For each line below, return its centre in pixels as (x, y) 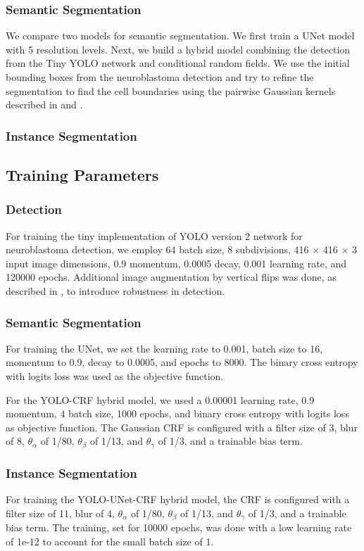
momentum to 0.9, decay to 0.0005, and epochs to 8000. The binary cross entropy (182, 362)
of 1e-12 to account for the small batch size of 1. (110, 541)
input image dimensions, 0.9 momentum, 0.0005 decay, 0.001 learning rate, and (176, 263)
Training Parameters (82, 175)
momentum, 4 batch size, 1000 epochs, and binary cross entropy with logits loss (177, 413)
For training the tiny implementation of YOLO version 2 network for (154, 235)
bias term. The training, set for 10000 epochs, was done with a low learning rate (179, 527)
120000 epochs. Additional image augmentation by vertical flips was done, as (171, 277)
